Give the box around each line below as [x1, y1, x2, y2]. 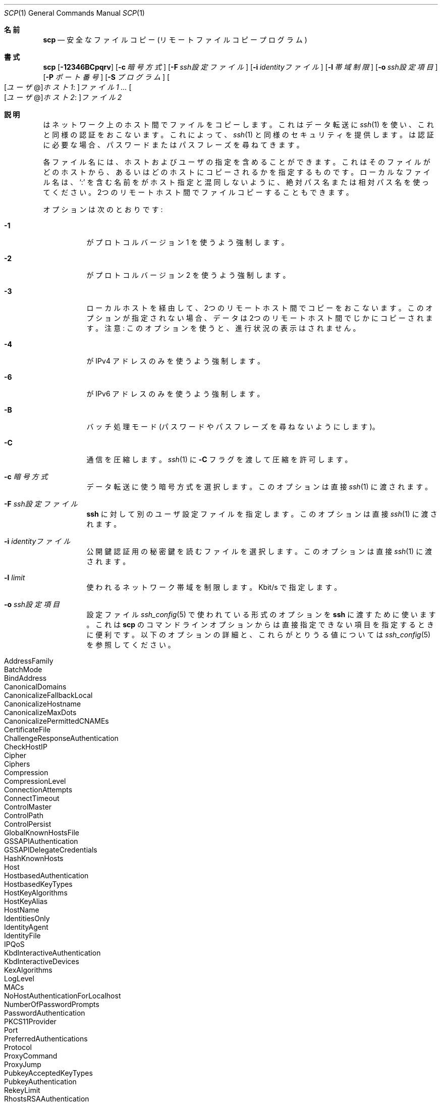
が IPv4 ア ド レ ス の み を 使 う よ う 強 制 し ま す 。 [86, 357, 264, 365]
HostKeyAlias [4, 897, 48, 906]
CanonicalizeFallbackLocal [4, 691, 93, 699]
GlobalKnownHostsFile [4, 828, 79, 837]
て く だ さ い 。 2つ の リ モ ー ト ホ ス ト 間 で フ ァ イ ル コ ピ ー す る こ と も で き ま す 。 [43, 188, 353, 196]
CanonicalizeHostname [4, 699, 81, 708]
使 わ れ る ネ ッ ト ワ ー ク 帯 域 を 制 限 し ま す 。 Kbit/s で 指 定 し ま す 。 [86, 583, 342, 591]
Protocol [4, 1043, 32, 1051]
